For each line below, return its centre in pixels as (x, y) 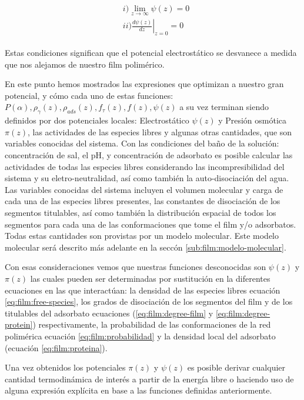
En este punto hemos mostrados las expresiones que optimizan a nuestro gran (144, 84)
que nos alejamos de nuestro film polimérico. (85, 64)
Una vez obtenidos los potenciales (65, 367)
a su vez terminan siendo (224, 107)
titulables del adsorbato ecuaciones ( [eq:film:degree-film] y (109, 313)
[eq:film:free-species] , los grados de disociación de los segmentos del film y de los (149, 301)
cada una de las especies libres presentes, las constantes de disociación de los (143, 201)
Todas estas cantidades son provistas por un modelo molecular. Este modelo (142, 236)
